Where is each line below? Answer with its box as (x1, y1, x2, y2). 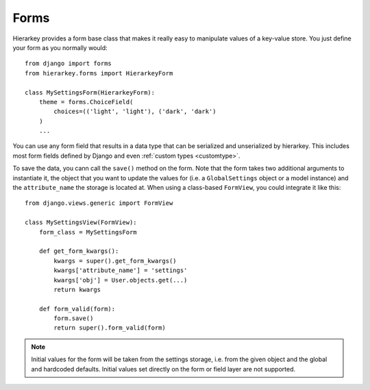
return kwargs (53, 285, 101, 293)
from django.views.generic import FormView (25, 199, 173, 207)
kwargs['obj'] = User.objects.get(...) (53, 276, 188, 284)
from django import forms (25, 60, 112, 68)
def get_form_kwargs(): (38, 247, 119, 255)
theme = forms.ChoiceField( (38, 98, 134, 106)
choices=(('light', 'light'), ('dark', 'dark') (53, 108, 217, 116)
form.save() (53, 315, 94, 322)
